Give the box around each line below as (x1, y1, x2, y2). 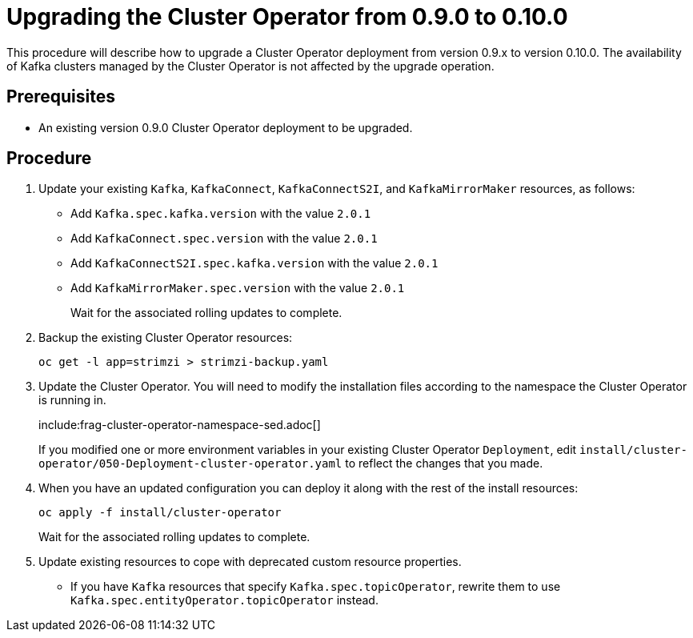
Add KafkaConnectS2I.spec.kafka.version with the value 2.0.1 (70, 256, 439, 271)
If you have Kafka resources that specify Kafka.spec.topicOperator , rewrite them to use (70, 580, 561, 594)
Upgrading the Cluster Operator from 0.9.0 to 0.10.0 (6, 3, 568, 30)
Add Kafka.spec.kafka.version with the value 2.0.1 (70, 207, 371, 221)
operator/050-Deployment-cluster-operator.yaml (38, 457, 342, 471)
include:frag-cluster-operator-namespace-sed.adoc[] (38, 418, 321, 432)
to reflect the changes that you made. (345, 456, 543, 471)
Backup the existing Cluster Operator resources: (38, 331, 293, 345)
